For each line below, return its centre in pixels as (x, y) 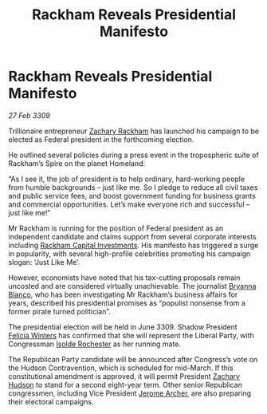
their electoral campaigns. (51, 401)
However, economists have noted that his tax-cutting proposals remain (124, 278)
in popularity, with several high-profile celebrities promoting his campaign (130, 254)
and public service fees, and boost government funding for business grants (132, 195)
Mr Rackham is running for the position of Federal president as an (116, 228)
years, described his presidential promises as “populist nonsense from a (127, 303)
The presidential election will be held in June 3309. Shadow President (123, 327)
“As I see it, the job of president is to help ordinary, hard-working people (127, 179)
